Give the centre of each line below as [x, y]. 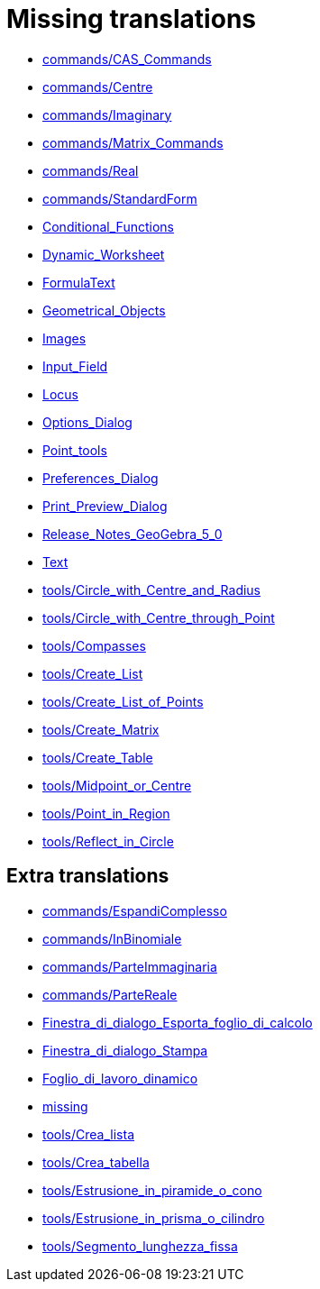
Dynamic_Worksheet [104, 254]
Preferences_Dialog [101, 478]
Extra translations [88, 876]
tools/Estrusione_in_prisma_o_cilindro [154, 1218]
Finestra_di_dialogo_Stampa [125, 1050]
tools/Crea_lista [89, 1134]
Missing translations [131, 19]
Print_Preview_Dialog [105, 506]
